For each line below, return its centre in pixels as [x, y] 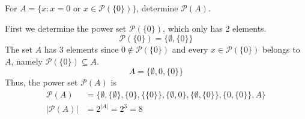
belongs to [281, 49]
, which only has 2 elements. [215, 28]
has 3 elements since [81, 49]
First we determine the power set [66, 28]
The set [19, 49]
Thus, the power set [41, 82]
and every [190, 49]
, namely [27, 61]
